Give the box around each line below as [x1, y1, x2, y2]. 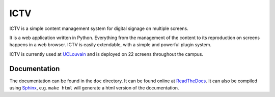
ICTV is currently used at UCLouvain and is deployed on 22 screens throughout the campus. [9, 51, 204, 57]
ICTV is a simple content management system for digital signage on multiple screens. [9, 25, 188, 31]
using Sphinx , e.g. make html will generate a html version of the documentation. [9, 85, 179, 91]
